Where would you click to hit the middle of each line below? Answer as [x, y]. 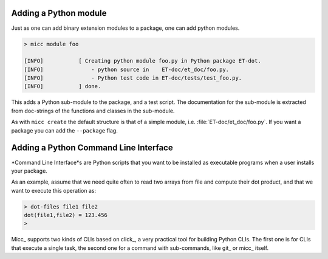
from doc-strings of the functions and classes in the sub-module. [93, 111]
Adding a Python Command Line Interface [92, 148]
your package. [29, 171]
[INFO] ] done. [63, 86]
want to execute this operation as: [54, 190]
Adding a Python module [59, 13]
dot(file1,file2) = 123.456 [66, 215]
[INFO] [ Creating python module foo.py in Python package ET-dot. [142, 61]
